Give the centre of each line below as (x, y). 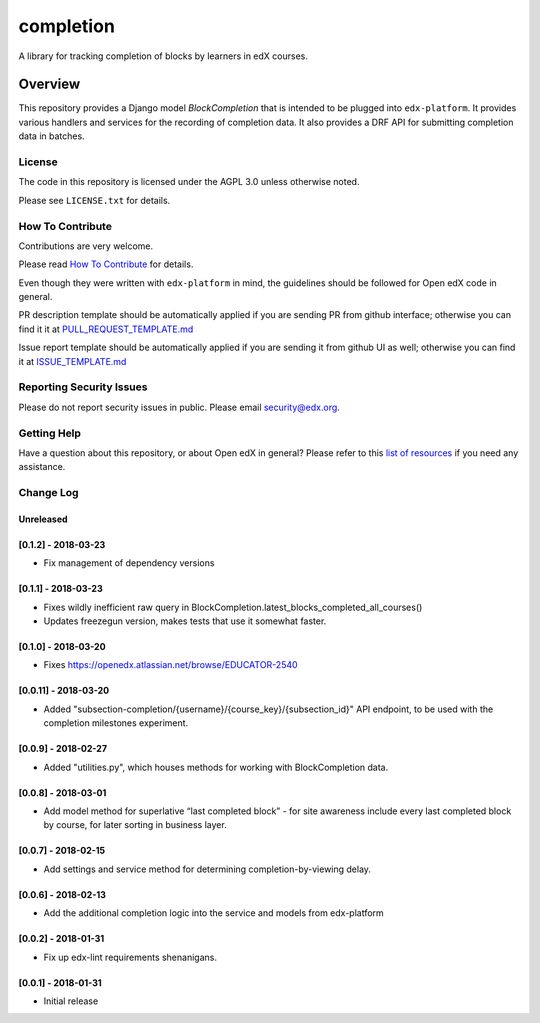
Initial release (71, 1001)
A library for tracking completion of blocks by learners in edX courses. (163, 56)
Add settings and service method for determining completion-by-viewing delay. (207, 869)
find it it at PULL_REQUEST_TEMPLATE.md (106, 329)
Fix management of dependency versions (129, 563)
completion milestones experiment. (116, 723)
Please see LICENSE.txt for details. (94, 200)
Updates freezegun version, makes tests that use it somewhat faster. (185, 621)
